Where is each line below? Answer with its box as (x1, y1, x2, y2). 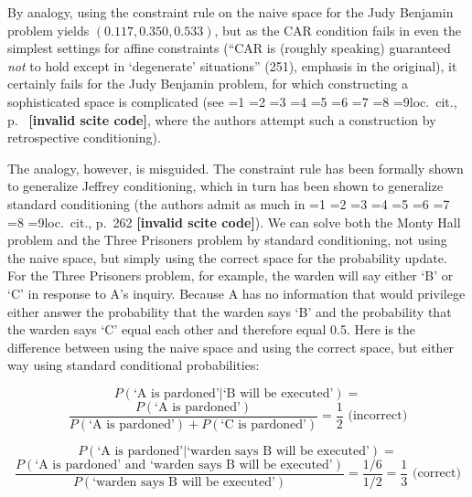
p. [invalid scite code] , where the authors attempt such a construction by (7, 110, 436, 129)
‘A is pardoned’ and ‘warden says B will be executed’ (35, 458, 333, 471)
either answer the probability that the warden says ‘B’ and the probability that (7, 301, 452, 321)
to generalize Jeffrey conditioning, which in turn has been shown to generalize (7, 176, 444, 196)
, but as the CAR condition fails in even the (214, 20, 461, 39)
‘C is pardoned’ (220, 418, 306, 431)
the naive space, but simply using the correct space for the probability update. (7, 248, 447, 267)
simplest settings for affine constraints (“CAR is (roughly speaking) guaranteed (7, 38, 451, 58)
